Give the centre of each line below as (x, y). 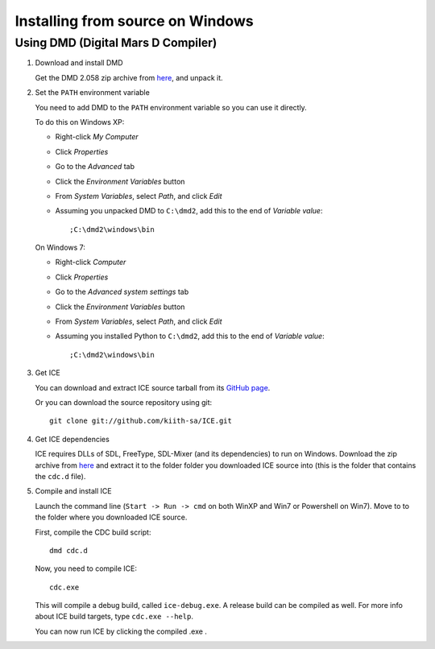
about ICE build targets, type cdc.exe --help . (114, 617)
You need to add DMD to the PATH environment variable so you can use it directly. (171, 107)
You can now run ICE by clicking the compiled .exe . (121, 631)
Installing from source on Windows (134, 21)
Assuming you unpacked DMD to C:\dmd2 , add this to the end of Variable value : (189, 211)
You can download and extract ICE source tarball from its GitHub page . (153, 387)
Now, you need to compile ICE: (86, 568)
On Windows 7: (60, 248)
